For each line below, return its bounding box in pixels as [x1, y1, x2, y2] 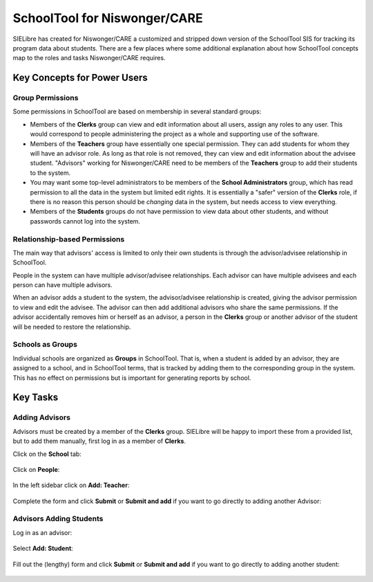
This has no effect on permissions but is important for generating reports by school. [12, 374, 251, 382]
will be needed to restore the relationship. [12, 322, 131, 331]
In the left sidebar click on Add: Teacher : [12, 481, 130, 489]
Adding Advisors [12, 412, 70, 422]
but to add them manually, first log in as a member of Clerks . [12, 437, 186, 446]
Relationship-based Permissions [12, 234, 125, 244]
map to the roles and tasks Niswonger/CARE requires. [12, 54, 166, 62]
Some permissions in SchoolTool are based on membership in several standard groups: [12, 107, 262, 116]
